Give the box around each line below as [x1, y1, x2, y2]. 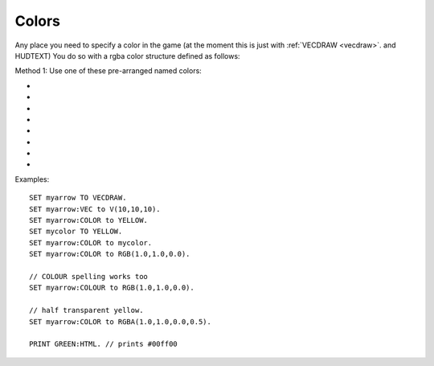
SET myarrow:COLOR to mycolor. [29, 238, 153, 247]
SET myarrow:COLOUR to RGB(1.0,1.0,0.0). [29, 283, 194, 293]
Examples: [14, 174, 50, 184]
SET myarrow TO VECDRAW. [29, 193, 127, 203]
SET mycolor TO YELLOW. [29, 227, 123, 236]
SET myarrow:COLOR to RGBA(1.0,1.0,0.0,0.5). [29, 317, 212, 326]
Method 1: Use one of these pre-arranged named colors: [14, 66, 203, 76]
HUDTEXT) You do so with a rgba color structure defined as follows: [14, 51, 240, 60]
